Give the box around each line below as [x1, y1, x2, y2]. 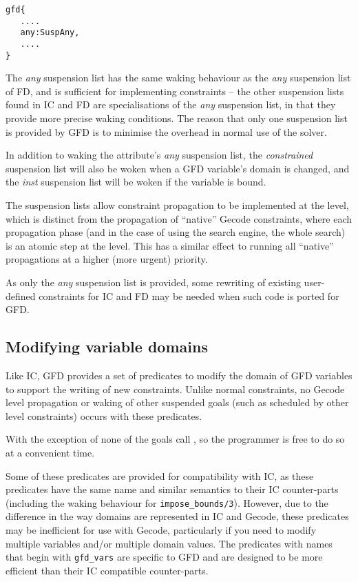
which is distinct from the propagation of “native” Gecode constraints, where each [6, 211, 352, 225]
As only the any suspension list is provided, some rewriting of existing [6, 275, 301, 289]
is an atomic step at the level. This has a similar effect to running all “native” [6, 238, 334, 252]
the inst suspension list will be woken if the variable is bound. [6, 174, 266, 189]
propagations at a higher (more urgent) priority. [6, 252, 208, 266]
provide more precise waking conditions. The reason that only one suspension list [6, 111, 348, 126]
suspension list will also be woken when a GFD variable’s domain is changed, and [6, 161, 350, 175]
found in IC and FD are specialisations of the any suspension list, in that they [6, 97, 336, 112]
